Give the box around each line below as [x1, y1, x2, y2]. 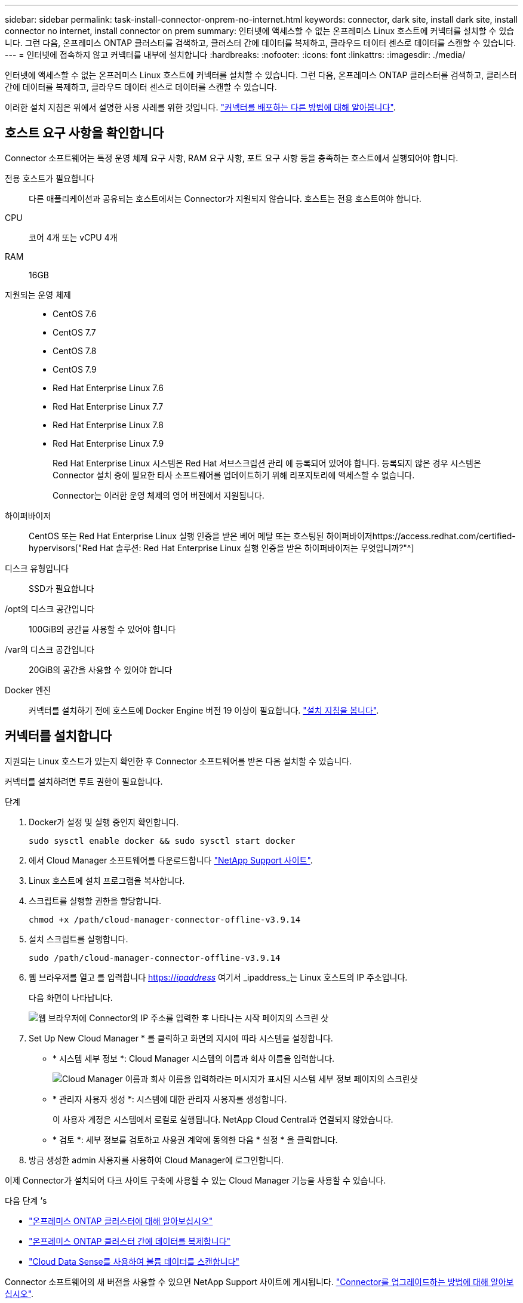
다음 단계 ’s [5, 1195, 47, 1206]
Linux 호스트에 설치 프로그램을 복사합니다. [29, 875, 185, 886]
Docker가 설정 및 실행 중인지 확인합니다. [29, 816, 179, 827]
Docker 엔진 [5, 684, 51, 695]
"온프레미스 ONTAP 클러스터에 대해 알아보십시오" [29, 1215, 213, 1226]
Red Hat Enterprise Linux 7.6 [53, 382, 164, 393]
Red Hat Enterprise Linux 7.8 [53, 419, 164, 430]
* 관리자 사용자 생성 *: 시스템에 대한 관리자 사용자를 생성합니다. [53, 1093, 287, 1104]
